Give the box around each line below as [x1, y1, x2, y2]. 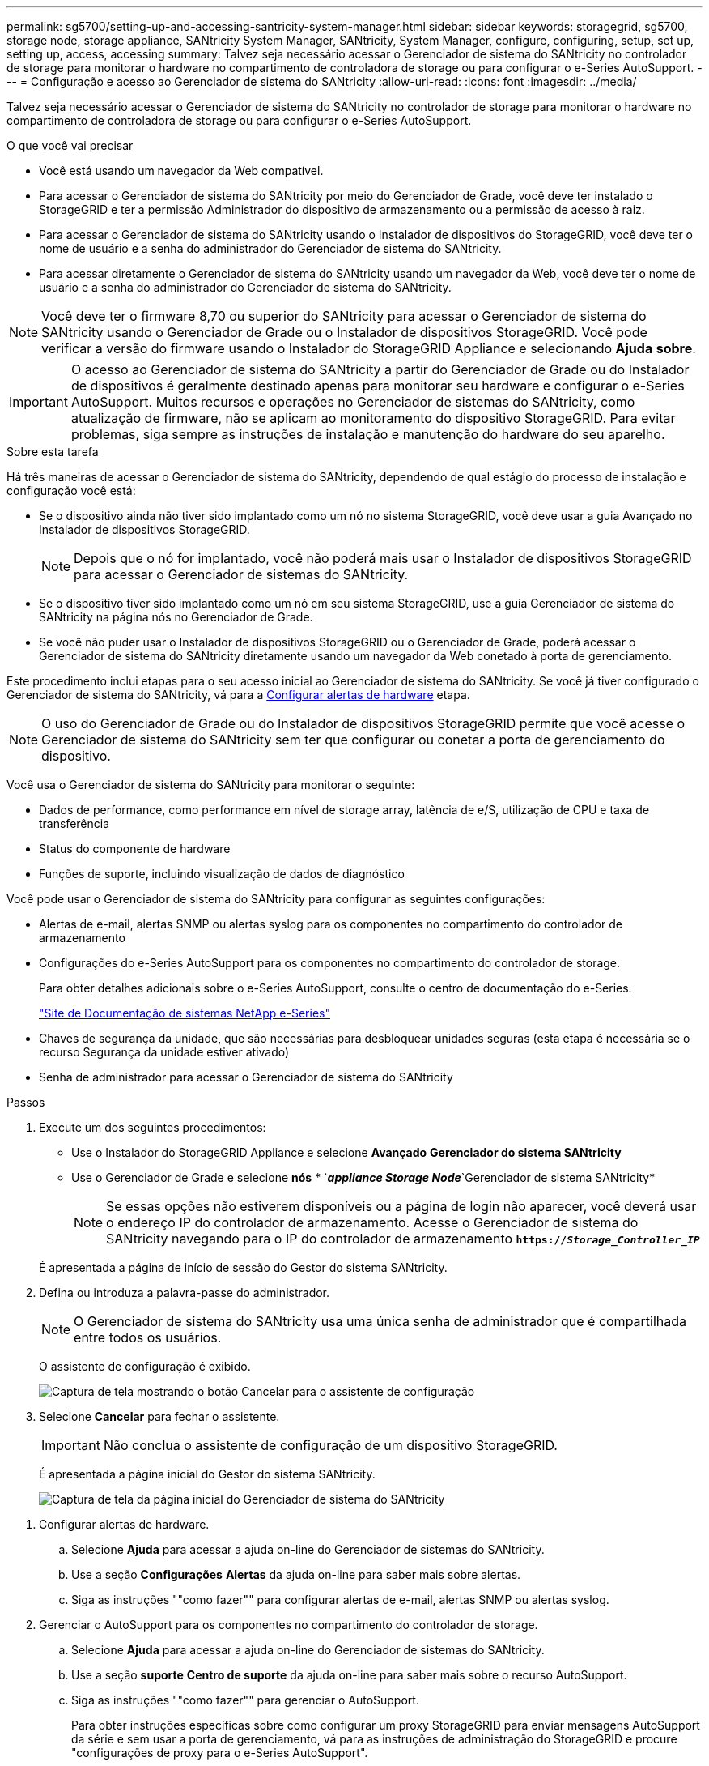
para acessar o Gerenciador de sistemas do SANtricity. [74, 566, 409, 582]
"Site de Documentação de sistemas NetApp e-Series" [39, 1006, 330, 1020]
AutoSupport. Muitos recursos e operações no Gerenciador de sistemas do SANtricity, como [70, 394, 635, 410]
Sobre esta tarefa [6, 445, 99, 459]
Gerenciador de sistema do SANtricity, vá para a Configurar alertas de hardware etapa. [6, 688, 470, 702]
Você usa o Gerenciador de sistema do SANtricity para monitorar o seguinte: [6, 778, 415, 791]
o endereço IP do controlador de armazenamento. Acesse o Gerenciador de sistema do [106, 1214, 639, 1231]
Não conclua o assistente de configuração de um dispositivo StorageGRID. [103, 1437, 558, 1453]
